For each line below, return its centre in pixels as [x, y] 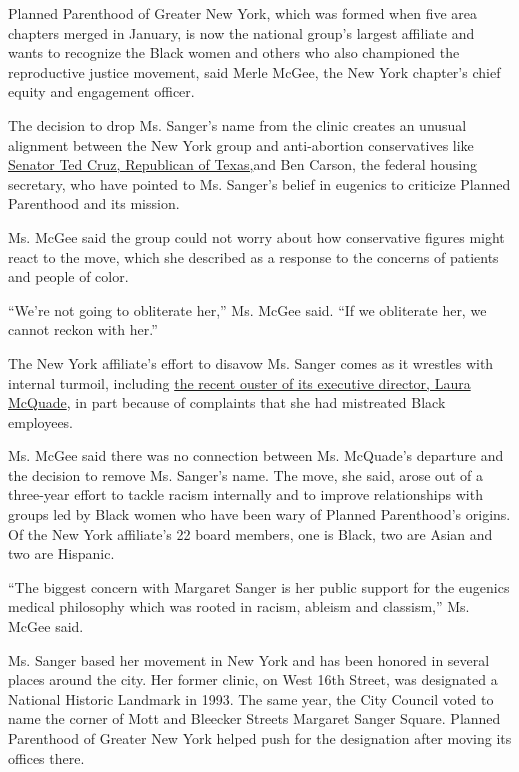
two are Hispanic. [61, 553]
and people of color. [68, 276]
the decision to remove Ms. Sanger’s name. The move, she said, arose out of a [245, 474]
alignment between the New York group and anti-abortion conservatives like [241, 144]
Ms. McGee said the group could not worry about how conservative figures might [256, 236]
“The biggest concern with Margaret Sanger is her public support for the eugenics [259, 586]
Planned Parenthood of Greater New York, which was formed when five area [243, 13]
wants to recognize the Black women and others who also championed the [234, 52]
